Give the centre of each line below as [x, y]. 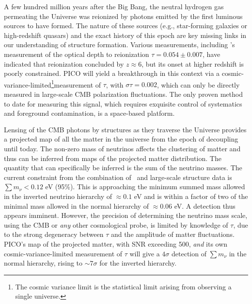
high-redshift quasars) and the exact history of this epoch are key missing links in [125, 35]
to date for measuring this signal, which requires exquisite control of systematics [123, 103]
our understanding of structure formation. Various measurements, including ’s [119, 45]
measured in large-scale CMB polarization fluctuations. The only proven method [123, 94]
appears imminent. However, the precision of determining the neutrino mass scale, [126, 215]
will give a [145, 253]
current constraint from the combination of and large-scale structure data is [118, 177]
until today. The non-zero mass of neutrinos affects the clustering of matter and [122, 148]
